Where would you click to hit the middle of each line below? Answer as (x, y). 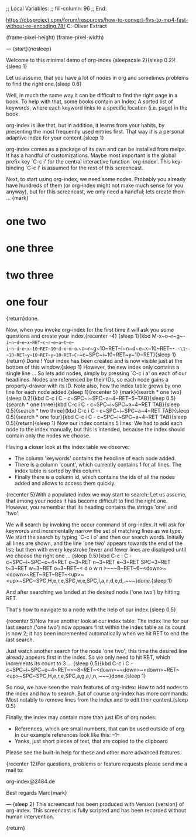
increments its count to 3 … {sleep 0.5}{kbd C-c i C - (70, 663)
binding (15, 168)
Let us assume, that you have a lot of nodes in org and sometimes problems (97, 78)
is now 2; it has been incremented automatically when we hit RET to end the (97, 633)
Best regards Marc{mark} (37, 792)
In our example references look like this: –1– (67, 734)
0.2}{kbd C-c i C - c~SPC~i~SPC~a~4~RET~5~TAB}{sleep (94, 398)
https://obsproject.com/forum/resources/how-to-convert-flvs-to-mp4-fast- (97, 20)
